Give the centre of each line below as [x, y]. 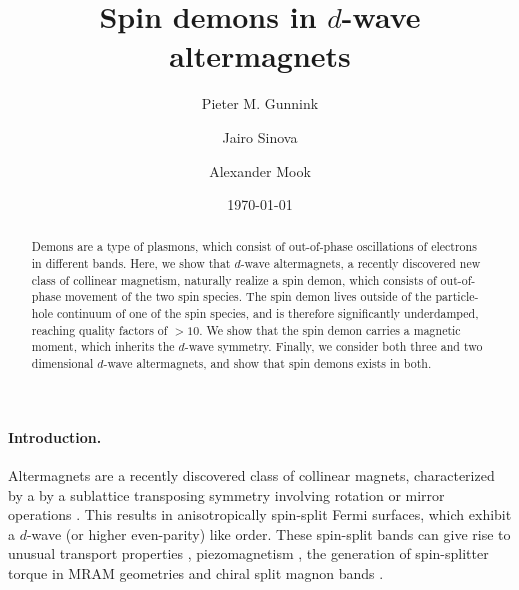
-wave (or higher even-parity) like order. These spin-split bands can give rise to [268, 533]
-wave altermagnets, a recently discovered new [360, 263]
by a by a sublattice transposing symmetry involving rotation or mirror [226, 494]
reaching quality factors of [99, 329]
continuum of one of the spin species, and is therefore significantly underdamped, [267, 313]
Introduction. [55, 436]
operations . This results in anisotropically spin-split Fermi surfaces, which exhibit [260, 514]
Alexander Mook [260, 170]
